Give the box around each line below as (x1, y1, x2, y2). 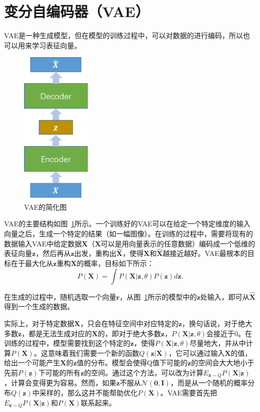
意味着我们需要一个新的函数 (48, 347, 139, 358)
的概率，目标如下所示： (77, 257, 154, 268)
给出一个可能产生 (4, 357, 60, 368)
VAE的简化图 (24, 201, 67, 212)
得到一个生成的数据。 (4, 301, 74, 312)
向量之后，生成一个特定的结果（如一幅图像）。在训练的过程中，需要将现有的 (4, 228, 253, 238)
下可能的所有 (38, 367, 81, 377)
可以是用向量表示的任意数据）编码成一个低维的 (101, 238, 255, 248)
